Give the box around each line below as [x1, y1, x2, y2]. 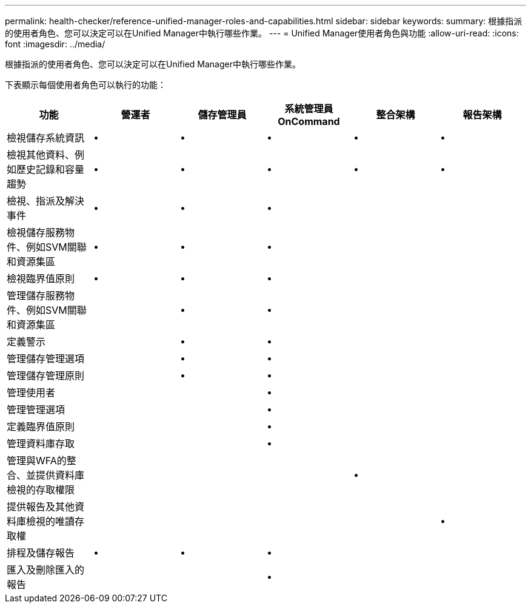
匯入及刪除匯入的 [7, 564, 85, 576]
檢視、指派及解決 [7, 195, 85, 207]
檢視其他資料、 [7, 149, 75, 161]
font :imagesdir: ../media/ [5, 39, 105, 49]
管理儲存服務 [7, 289, 65, 302]
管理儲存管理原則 [7, 370, 85, 382]
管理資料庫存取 [7, 437, 75, 450]
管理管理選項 [7, 404, 65, 416]
